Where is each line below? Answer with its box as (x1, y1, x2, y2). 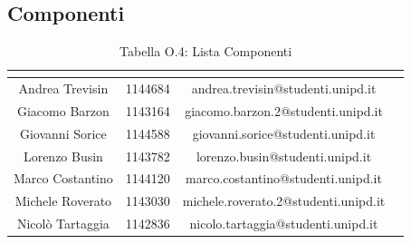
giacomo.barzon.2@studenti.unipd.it (185, 101, 383, 120)
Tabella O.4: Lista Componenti (119, 42, 292, 61)
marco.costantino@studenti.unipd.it (186, 169, 382, 188)
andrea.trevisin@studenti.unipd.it (191, 79, 377, 98)
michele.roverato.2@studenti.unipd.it (182, 191, 386, 210)
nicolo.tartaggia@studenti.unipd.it (189, 214, 378, 233)
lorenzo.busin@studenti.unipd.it (196, 146, 372, 165)
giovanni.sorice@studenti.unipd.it (192, 123, 376, 142)
